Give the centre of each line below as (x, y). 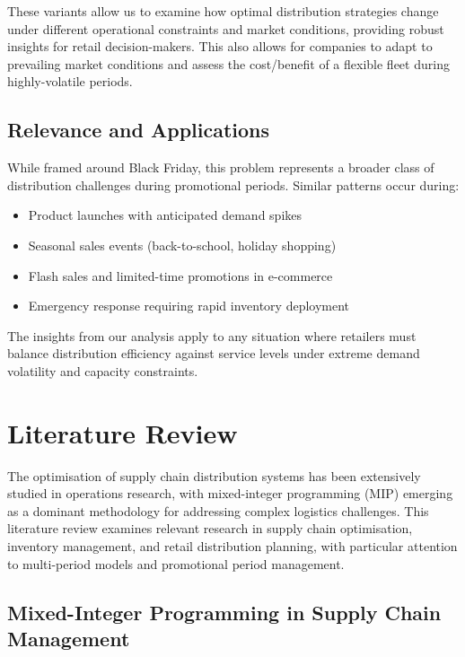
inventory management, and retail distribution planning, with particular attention (232, 546)
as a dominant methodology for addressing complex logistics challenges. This (218, 510)
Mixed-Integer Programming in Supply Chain (224, 612)
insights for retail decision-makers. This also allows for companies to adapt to (220, 46)
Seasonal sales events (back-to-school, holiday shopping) (182, 245)
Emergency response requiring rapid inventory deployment (189, 306)
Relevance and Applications (139, 130)
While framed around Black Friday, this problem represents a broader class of (221, 167)
